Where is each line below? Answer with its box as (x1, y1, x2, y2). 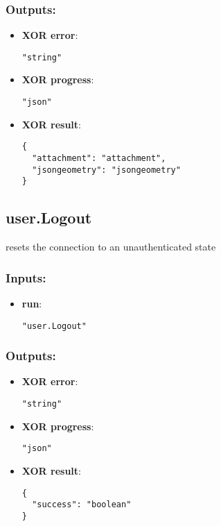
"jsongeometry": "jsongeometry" (32, 164, 181, 175)
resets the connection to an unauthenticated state (6, 239, 216, 254)
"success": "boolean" (32, 500, 132, 510)
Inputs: (6, 269, 46, 286)
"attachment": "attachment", (32, 153, 166, 163)
